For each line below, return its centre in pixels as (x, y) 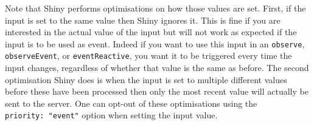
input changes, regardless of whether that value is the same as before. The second (157, 68)
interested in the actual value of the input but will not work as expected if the (151, 32)
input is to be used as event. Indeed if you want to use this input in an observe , (155, 43)
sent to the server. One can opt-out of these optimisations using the (131, 103)
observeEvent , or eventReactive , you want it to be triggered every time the (148, 56)
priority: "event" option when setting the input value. (111, 115)
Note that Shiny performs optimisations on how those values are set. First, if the (155, 8)
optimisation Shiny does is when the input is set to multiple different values (146, 79)
